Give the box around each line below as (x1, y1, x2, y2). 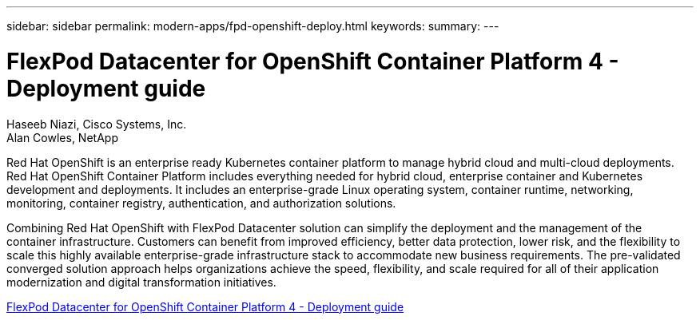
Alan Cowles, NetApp (6, 130, 118, 144)
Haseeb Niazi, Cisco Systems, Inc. (6, 117, 187, 131)
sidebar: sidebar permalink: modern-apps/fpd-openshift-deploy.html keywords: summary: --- (6, 19, 499, 33)
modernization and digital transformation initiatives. (6, 275, 276, 289)
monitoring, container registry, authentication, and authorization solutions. (6, 196, 396, 210)
